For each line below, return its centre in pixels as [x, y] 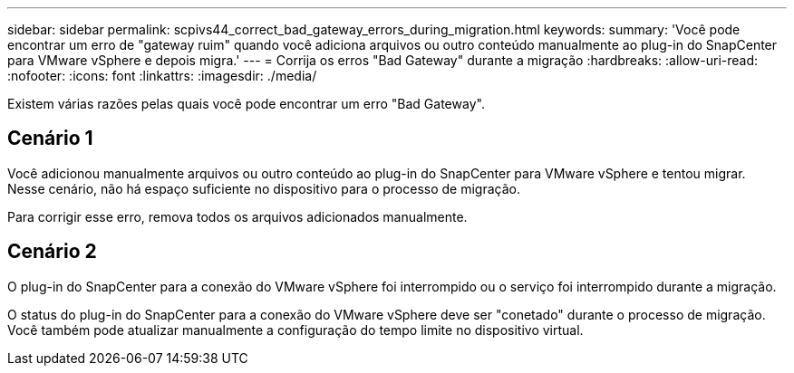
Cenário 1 [50, 139]
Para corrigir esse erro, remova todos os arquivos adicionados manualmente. [237, 216]
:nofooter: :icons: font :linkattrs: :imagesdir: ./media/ [162, 76]
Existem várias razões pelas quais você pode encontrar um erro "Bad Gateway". [246, 104]
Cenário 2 [52, 252]
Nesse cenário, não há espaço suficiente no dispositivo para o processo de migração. [264, 188]
